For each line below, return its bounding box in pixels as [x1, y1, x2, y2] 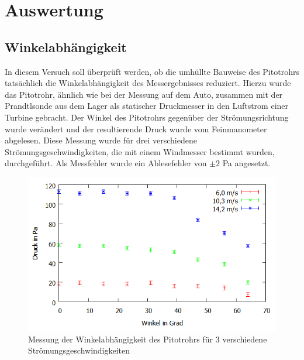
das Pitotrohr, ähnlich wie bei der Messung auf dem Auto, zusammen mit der [5, 88, 283, 100]
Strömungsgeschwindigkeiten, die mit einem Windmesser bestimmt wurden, [5, 145, 275, 157]
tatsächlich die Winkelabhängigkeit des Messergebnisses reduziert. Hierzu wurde [5, 77, 291, 89]
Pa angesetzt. [222, 157, 271, 169]
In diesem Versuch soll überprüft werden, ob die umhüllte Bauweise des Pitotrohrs [5, 65, 299, 77]
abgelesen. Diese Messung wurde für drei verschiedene [5, 134, 197, 146]
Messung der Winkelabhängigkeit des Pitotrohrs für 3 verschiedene [28, 332, 267, 345]
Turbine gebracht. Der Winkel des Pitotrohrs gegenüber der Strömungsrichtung [5, 111, 289, 123]
